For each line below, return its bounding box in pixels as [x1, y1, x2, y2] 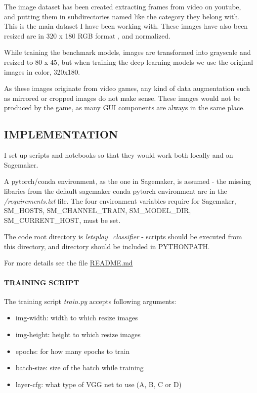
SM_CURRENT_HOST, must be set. [4, 215, 121, 225]
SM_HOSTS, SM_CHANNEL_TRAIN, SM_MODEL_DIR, [4, 205, 191, 216]
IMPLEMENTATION [4, 127, 118, 142]
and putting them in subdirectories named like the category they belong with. [4, 11, 240, 21]
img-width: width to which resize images [15, 312, 138, 323]
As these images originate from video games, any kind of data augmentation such [4, 83, 250, 93]
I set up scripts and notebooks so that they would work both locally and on [4, 150, 233, 160]
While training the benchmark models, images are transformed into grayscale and [4, 47, 251, 57]
